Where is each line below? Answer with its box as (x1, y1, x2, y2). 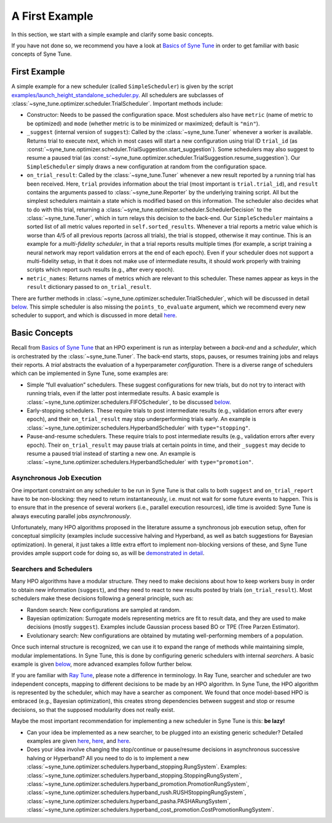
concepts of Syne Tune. (11, 50, 72, 58)
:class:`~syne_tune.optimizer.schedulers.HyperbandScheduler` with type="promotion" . (26, 459, 253, 466)
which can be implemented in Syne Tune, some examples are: (11, 369, 168, 377)
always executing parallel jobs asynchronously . (11, 512, 132, 519)
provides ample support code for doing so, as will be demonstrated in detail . (11, 549, 205, 557)
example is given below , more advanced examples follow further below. (11, 660, 193, 667)
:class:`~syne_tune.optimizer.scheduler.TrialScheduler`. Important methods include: (11, 100, 223, 108)
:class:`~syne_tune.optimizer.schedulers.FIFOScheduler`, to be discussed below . (26, 398, 231, 406)
